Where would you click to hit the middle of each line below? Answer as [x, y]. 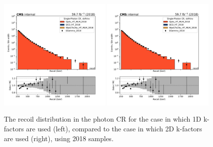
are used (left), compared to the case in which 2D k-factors [114, 128]
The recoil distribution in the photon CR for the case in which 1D [103, 119]
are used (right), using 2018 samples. [59, 138]
